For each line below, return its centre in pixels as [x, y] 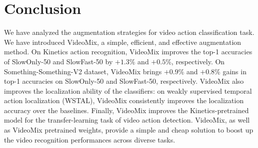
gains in [234, 71]
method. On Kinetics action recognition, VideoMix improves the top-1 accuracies [128, 52]
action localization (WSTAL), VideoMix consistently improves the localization [124, 100]
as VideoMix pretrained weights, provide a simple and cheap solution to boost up [129, 130]
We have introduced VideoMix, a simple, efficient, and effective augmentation [123, 42]
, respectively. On [198, 61]
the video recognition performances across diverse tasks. [90, 139]
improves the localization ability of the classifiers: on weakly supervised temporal [128, 90]
